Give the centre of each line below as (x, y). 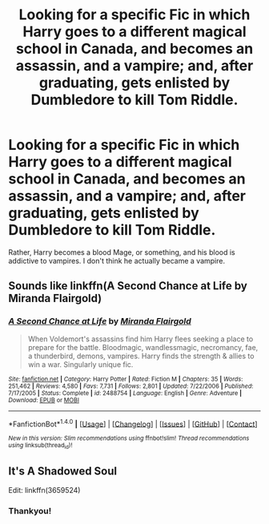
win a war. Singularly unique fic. (80, 364)
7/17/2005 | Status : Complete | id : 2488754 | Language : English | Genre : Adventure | (125, 393)
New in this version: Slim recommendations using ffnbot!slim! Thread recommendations (129, 438)
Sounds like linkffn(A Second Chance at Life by (128, 286)
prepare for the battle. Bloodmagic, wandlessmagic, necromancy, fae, (143, 347)
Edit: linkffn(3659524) (44, 490)
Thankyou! (30, 511)
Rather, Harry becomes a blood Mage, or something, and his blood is (122, 252)
